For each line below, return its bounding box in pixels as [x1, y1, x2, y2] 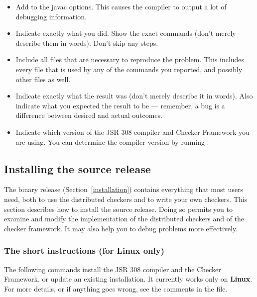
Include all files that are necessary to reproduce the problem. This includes [15, 54, 245, 65]
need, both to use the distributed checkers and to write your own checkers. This [4, 194, 248, 204]
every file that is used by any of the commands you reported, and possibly [15, 64, 243, 74]
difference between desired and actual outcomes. [15, 110, 162, 120]
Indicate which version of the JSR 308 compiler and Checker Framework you [15, 126, 250, 137]
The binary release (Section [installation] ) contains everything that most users [4, 184, 244, 195]
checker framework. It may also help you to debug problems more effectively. [4, 223, 238, 233]
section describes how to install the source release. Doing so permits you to [4, 203, 233, 214]
